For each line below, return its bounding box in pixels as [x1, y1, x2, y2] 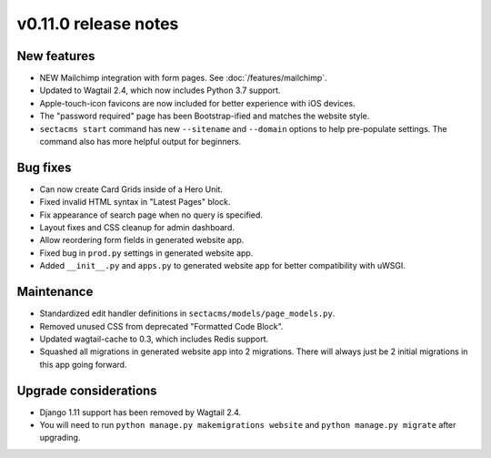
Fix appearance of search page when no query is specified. [39, 209, 264, 220]
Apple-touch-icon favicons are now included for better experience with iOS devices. [39, 97, 356, 108]
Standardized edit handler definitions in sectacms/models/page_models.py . [39, 308, 336, 319]
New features [16, 48, 95, 64]
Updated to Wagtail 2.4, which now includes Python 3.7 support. [39, 85, 281, 96]
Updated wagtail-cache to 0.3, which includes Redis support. [39, 333, 269, 344]
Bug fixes [16, 159, 72, 175]
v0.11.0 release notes [16, 14, 179, 34]
